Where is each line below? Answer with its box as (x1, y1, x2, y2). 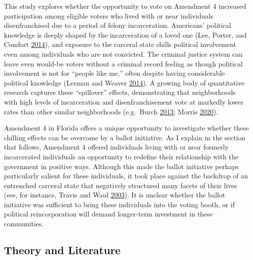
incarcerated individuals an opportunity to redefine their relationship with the (4, 151, 239, 161)
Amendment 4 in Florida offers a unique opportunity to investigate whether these (4, 123, 249, 133)
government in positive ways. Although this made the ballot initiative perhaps (4, 161, 239, 171)
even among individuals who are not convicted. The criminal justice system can (4, 48, 243, 59)
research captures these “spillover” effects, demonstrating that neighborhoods (4, 87, 236, 97)
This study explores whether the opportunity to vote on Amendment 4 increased (4, 1, 246, 11)
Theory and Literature (4, 242, 121, 258)
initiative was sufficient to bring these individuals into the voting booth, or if (4, 199, 235, 209)
